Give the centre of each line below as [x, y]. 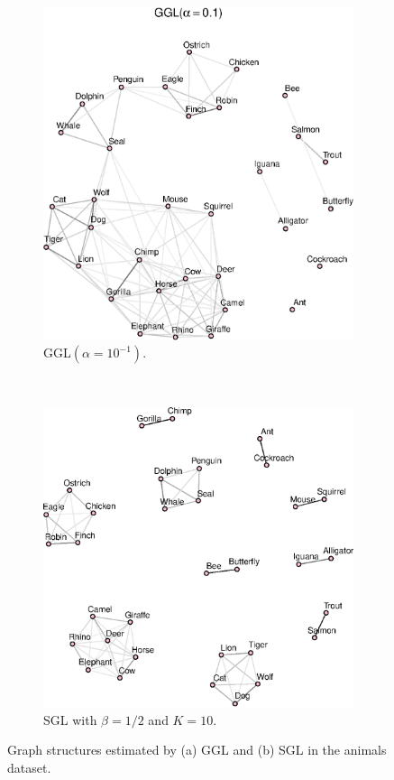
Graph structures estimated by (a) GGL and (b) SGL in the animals [197, 750]
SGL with [70, 719]
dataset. [29, 768]
